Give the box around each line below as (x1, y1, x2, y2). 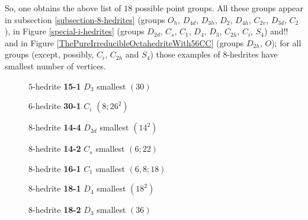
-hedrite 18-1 (33, 182, 81, 195)
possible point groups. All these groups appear (134, 2, 303, 14)
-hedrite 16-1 (33, 162, 81, 174)
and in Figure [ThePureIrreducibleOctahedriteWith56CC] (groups (5, 36, 244, 49)
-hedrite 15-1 (33, 79, 81, 92)
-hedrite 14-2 (33, 142, 81, 155)
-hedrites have (227, 48, 278, 60)
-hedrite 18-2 (33, 203, 81, 216)
